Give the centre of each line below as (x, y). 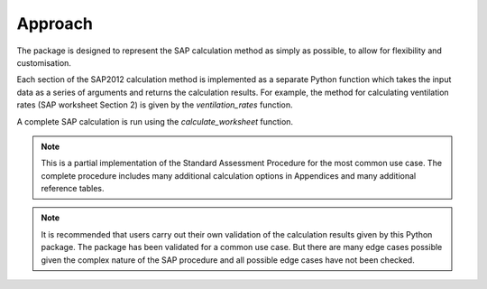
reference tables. (73, 189)
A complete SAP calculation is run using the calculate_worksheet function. (155, 121)
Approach (55, 23)
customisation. (44, 62)
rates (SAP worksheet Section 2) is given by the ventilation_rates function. (155, 105)
